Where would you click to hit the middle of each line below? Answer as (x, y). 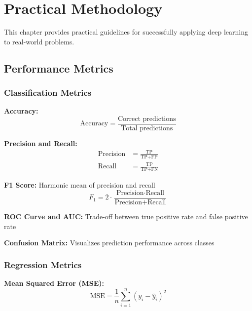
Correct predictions (147, 119)
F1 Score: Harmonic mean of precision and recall (80, 185)
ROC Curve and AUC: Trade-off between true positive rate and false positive (126, 216)
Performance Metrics (59, 68)
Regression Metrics (43, 264)
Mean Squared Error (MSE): (54, 283)
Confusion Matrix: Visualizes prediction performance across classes (109, 243)
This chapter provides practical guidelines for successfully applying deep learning (126, 32)
